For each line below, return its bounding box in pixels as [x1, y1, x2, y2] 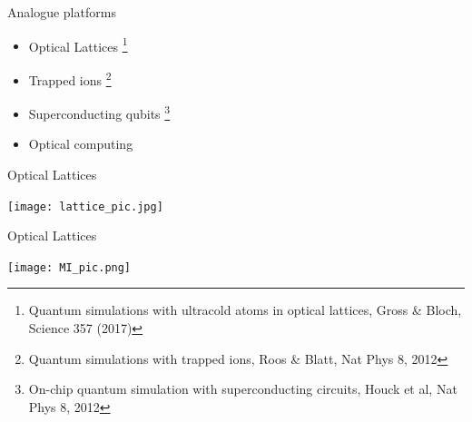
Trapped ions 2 [28, 67, 112, 89]
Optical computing [28, 134, 133, 153]
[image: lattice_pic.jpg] [7, 200, 163, 213]
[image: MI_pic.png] [7, 260, 132, 274]
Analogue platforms [7, 3, 116, 21]
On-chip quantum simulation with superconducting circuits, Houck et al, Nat [28, 379, 457, 398]
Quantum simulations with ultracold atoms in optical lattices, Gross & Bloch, [28, 300, 462, 319]
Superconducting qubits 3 [28, 102, 171, 123]
